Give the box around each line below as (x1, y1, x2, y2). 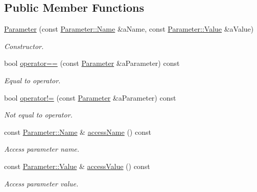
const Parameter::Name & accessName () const (4, 126, 151, 137)
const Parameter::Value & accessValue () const (4, 160, 150, 171)
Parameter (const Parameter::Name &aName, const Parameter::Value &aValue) (4, 23, 254, 34)
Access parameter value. (4, 178, 79, 188)
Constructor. (4, 40, 44, 51)
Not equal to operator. (4, 109, 73, 120)
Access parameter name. (4, 143, 80, 154)
